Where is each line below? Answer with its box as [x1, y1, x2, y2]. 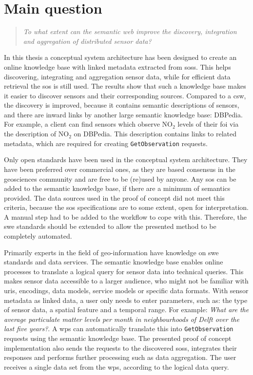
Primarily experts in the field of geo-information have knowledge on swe [4, 247, 219, 257]
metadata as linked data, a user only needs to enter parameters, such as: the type [4, 295, 248, 305]
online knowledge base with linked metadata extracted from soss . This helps [4, 61, 231, 72]
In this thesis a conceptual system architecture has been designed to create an [4, 52, 237, 62]
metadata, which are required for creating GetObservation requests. [4, 138, 208, 148]
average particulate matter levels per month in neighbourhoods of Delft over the [4, 314, 239, 324]
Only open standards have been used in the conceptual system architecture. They [4, 154, 248, 165]
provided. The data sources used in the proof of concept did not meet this [4, 192, 225, 203]
